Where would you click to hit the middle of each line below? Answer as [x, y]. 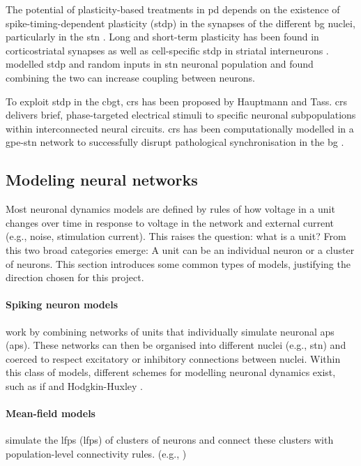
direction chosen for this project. [75, 277]
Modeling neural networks [102, 180]
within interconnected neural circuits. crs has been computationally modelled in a [180, 128]
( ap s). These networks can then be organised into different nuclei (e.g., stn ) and [176, 345]
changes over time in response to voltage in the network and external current [170, 222]
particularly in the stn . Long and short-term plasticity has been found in [162, 37]
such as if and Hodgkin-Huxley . [74, 385]
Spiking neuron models [62, 305]
